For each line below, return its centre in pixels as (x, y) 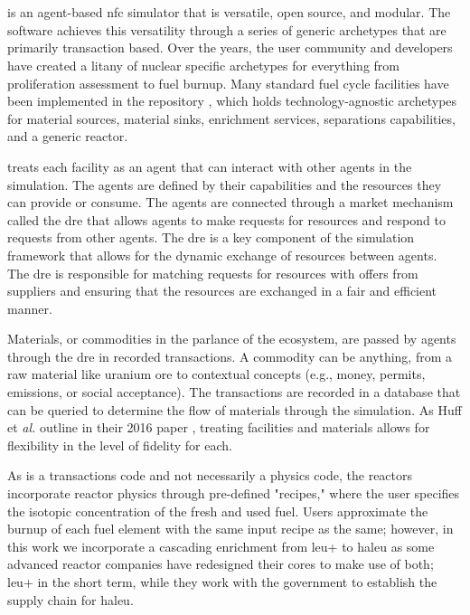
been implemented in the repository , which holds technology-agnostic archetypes (232, 101)
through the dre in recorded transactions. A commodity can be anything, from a (230, 356)
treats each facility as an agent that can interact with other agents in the (210, 166)
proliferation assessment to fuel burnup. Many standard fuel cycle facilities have (228, 83)
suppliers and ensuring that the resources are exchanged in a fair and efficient (222, 291)
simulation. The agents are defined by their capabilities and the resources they (225, 184)
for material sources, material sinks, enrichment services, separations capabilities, (231, 118)
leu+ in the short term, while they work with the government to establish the (222, 582)
